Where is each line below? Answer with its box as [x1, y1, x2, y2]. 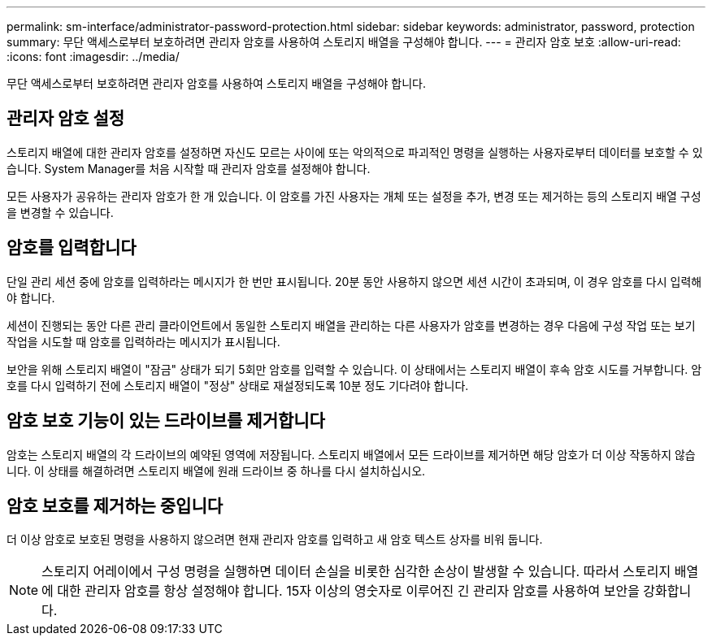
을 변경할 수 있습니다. [7, 205, 114, 219]
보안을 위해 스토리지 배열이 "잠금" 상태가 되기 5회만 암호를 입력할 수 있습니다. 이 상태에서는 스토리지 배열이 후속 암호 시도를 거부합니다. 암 [7, 362, 702, 376]
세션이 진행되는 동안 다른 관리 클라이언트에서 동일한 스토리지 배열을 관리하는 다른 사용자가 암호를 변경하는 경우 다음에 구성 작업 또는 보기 [7, 318, 696, 332]
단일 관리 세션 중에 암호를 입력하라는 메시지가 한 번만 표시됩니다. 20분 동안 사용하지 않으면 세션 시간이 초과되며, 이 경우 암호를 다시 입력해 [7, 274, 702, 288]
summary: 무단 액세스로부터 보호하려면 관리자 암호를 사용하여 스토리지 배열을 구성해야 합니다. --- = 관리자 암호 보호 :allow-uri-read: [7, 35, 681, 49]
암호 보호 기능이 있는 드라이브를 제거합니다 [7, 410, 325, 432]
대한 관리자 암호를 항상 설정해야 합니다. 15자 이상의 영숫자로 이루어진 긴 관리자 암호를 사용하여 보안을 [57, 583, 640, 600]
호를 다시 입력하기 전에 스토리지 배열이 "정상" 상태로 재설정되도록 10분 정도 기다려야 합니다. [7, 378, 469, 393]
